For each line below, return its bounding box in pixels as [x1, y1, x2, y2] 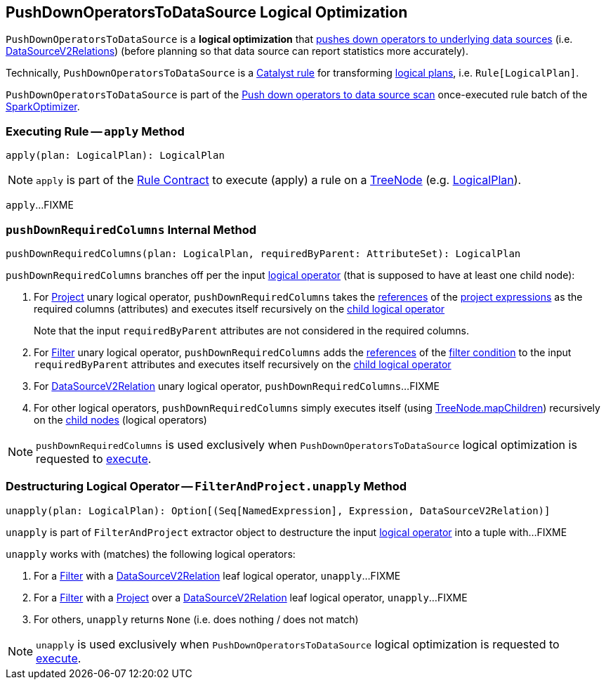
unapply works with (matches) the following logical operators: [6, 547, 296, 560]
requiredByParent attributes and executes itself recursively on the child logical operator [34, 358, 452, 370]
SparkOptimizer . [6, 100, 80, 113]
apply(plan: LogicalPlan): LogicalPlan [6, 150, 225, 162]
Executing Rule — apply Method [6, 124, 185, 138]
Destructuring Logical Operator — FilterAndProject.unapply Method [6, 479, 407, 494]
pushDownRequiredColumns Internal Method [6, 222, 257, 237]
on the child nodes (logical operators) [34, 413, 207, 426]
